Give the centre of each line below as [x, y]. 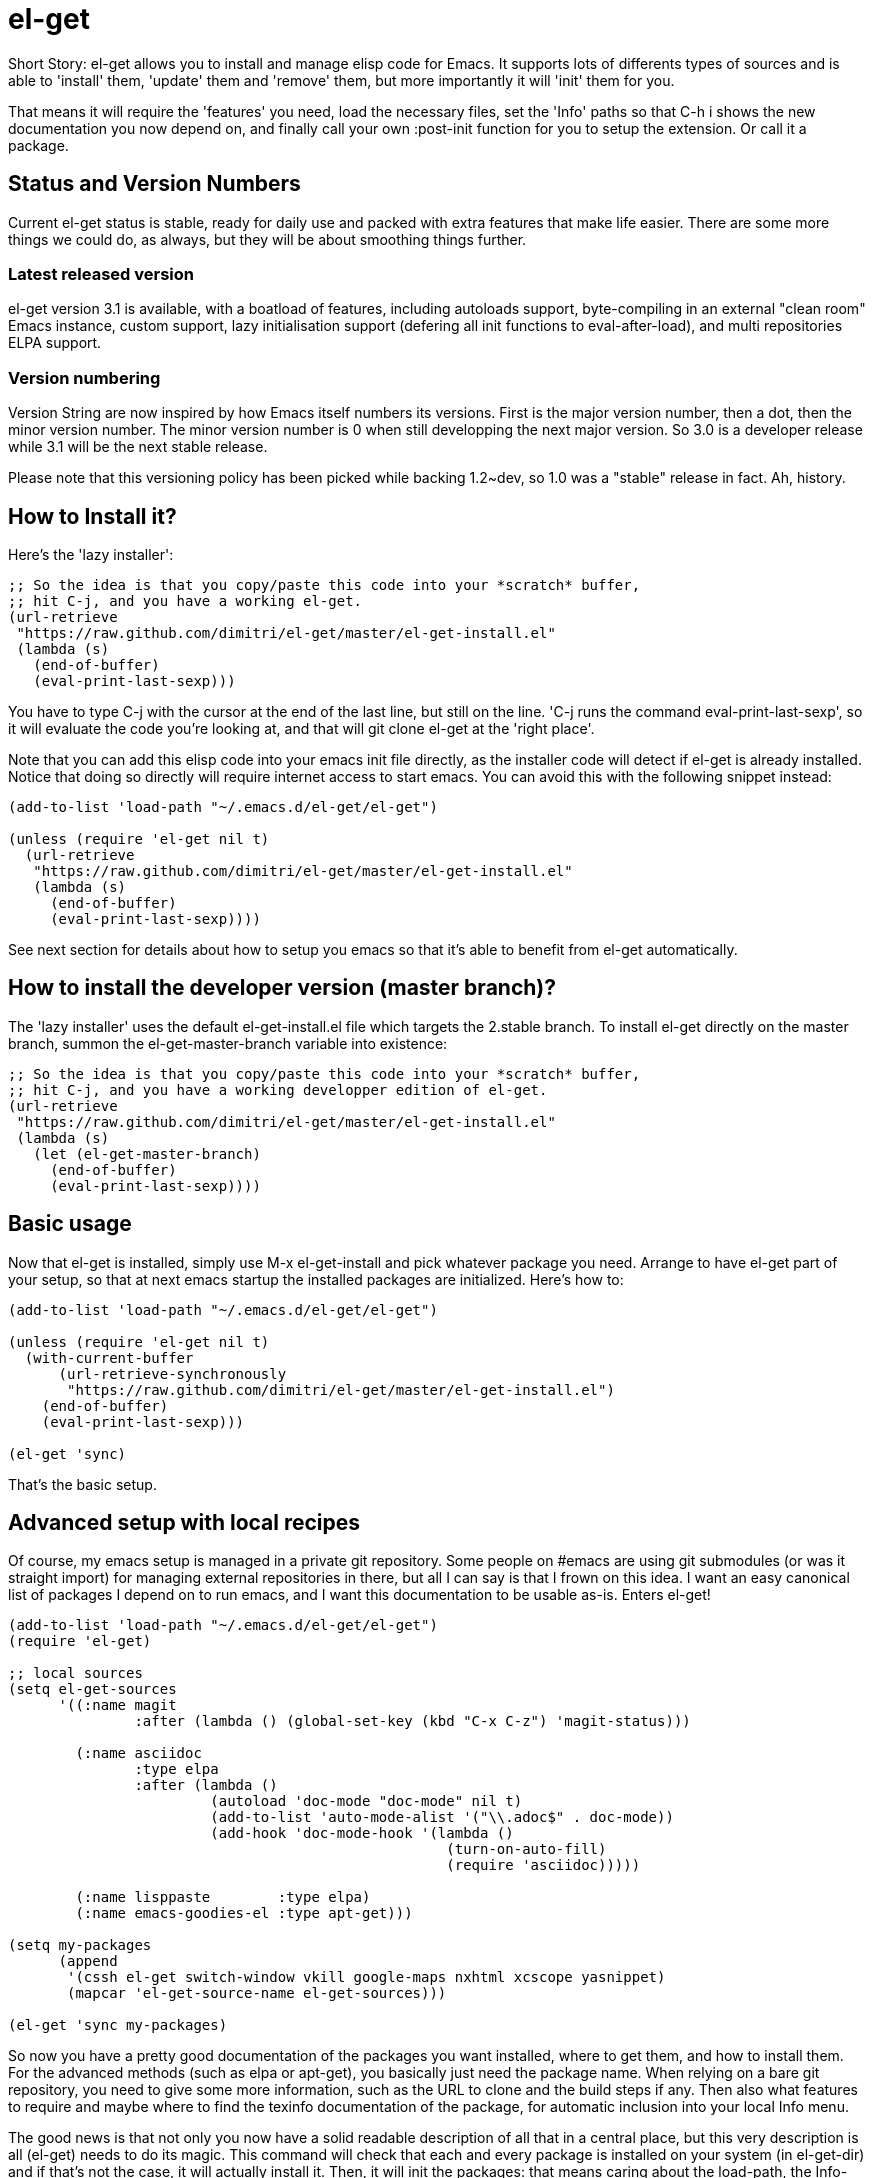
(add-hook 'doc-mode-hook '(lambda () [362, 1833]
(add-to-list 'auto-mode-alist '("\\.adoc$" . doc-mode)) [442, 1817]
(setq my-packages [80, 1945]
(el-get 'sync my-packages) [118, 2025]
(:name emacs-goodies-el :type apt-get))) [244, 1913]
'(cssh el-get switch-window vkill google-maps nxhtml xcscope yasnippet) [366, 1977]
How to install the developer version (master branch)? [282, 988]
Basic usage [70, 1224]
